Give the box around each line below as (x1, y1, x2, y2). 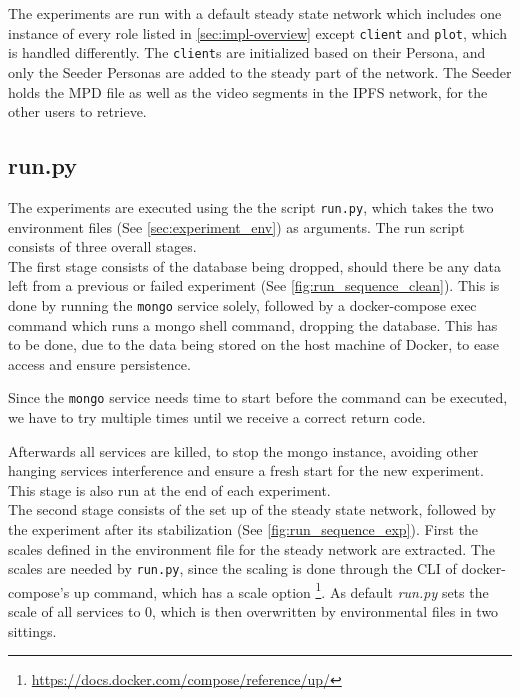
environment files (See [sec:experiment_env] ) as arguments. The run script (8, 216, 465, 237)
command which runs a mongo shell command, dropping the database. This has (8, 314, 498, 335)
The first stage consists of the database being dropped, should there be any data (8, 255, 501, 276)
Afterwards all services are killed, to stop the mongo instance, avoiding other (8, 440, 479, 461)
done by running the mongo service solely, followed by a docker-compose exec (8, 294, 477, 315)
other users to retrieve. (8, 101, 147, 122)
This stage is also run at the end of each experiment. (8, 479, 331, 500)
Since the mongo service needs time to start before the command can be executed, (8, 387, 508, 408)
